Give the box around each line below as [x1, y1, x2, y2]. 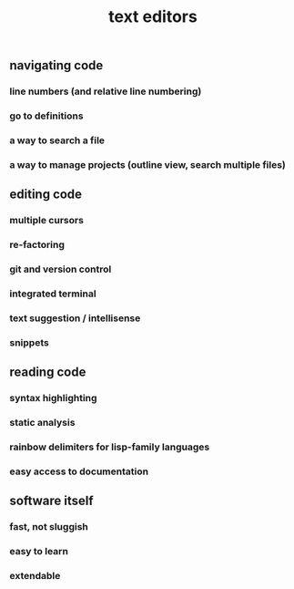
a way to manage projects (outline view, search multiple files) [9, 158, 287, 170]
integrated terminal [9, 287, 97, 300]
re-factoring [9, 239, 66, 252]
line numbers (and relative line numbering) [9, 85, 202, 98]
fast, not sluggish [9, 521, 88, 533]
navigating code [9, 57, 104, 74]
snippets [9, 336, 50, 348]
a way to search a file [9, 134, 106, 147]
